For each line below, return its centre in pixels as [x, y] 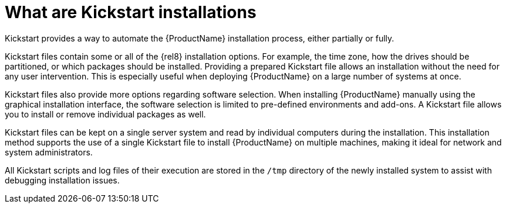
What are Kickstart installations [131, 12]
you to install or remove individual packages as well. [105, 114]
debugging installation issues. [62, 180]
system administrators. [49, 152]
